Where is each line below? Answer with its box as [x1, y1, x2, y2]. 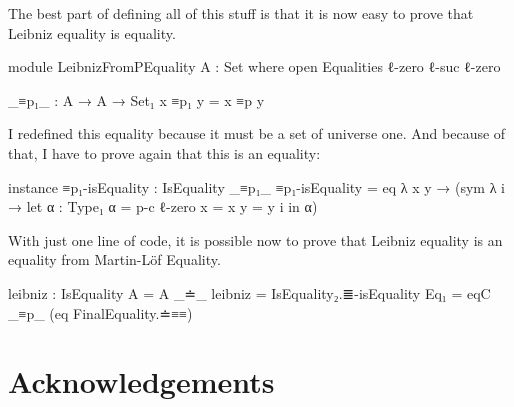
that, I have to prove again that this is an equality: [8, 142, 321, 163]
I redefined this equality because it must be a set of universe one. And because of [8, 123, 506, 144]
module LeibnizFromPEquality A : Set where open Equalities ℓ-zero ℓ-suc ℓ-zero [8, 56, 501, 77]
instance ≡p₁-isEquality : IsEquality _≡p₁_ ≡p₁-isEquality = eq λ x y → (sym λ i [8, 176, 506, 197]
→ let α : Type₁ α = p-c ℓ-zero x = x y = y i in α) [8, 196, 318, 217]
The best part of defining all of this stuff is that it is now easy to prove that [8, 3, 474, 23]
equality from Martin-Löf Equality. [8, 249, 221, 270]
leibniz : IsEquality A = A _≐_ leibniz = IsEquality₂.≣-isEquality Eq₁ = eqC [8, 282, 491, 303]
